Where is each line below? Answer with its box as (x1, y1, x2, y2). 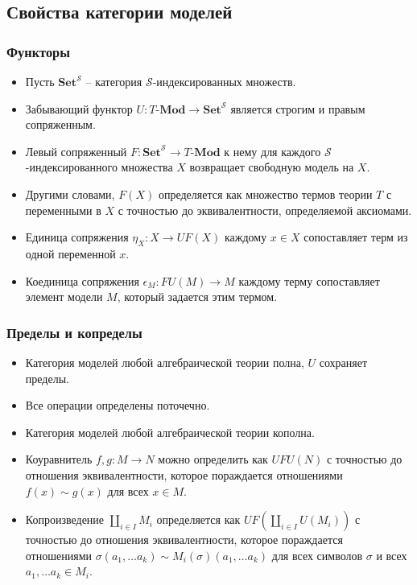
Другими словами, (25, 185, 115, 202)
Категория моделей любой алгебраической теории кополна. (25, 423, 315, 440)
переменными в (25, 201, 101, 218)
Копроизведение (25, 511, 105, 528)
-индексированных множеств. (152, 73, 296, 89)
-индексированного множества (25, 159, 173, 175)
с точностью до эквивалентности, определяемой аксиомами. (118, 201, 412, 218)
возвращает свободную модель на (189, 159, 354, 175)
